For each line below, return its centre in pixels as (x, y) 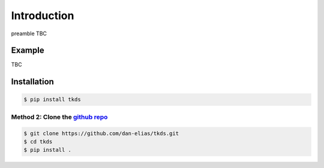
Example (28, 51)
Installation (32, 82)
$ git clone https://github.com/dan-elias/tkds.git (101, 133)
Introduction (43, 16)
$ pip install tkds (52, 100)
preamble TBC (29, 33)
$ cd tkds (38, 141)
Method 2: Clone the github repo (59, 117)
